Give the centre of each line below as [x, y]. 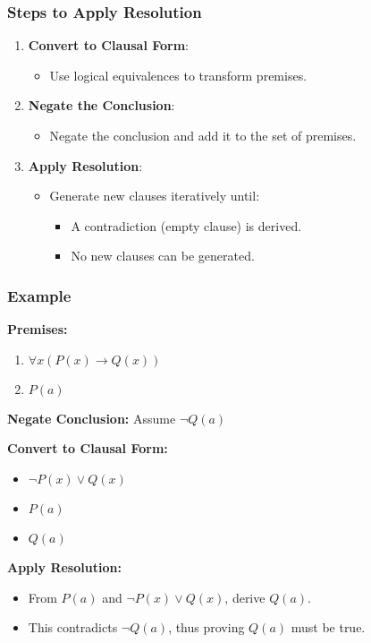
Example [39, 295]
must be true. [328, 627]
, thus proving [207, 627]
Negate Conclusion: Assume [92, 418]
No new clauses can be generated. [163, 256]
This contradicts [73, 627]
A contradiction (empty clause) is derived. [186, 225]
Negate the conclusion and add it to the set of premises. [203, 135]
